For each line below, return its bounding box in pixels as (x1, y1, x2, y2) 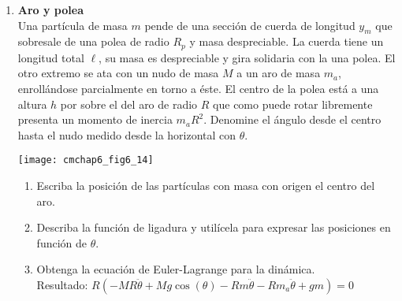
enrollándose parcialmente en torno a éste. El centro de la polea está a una (17, 80, 379, 97)
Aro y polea (17, 2, 84, 17)
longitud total (17, 49, 84, 65)
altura (17, 95, 47, 112)
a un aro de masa (236, 65, 321, 81)
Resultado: (36, 277, 88, 293)
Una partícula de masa (17, 17, 128, 33)
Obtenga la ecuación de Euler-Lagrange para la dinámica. (36, 261, 315, 277)
